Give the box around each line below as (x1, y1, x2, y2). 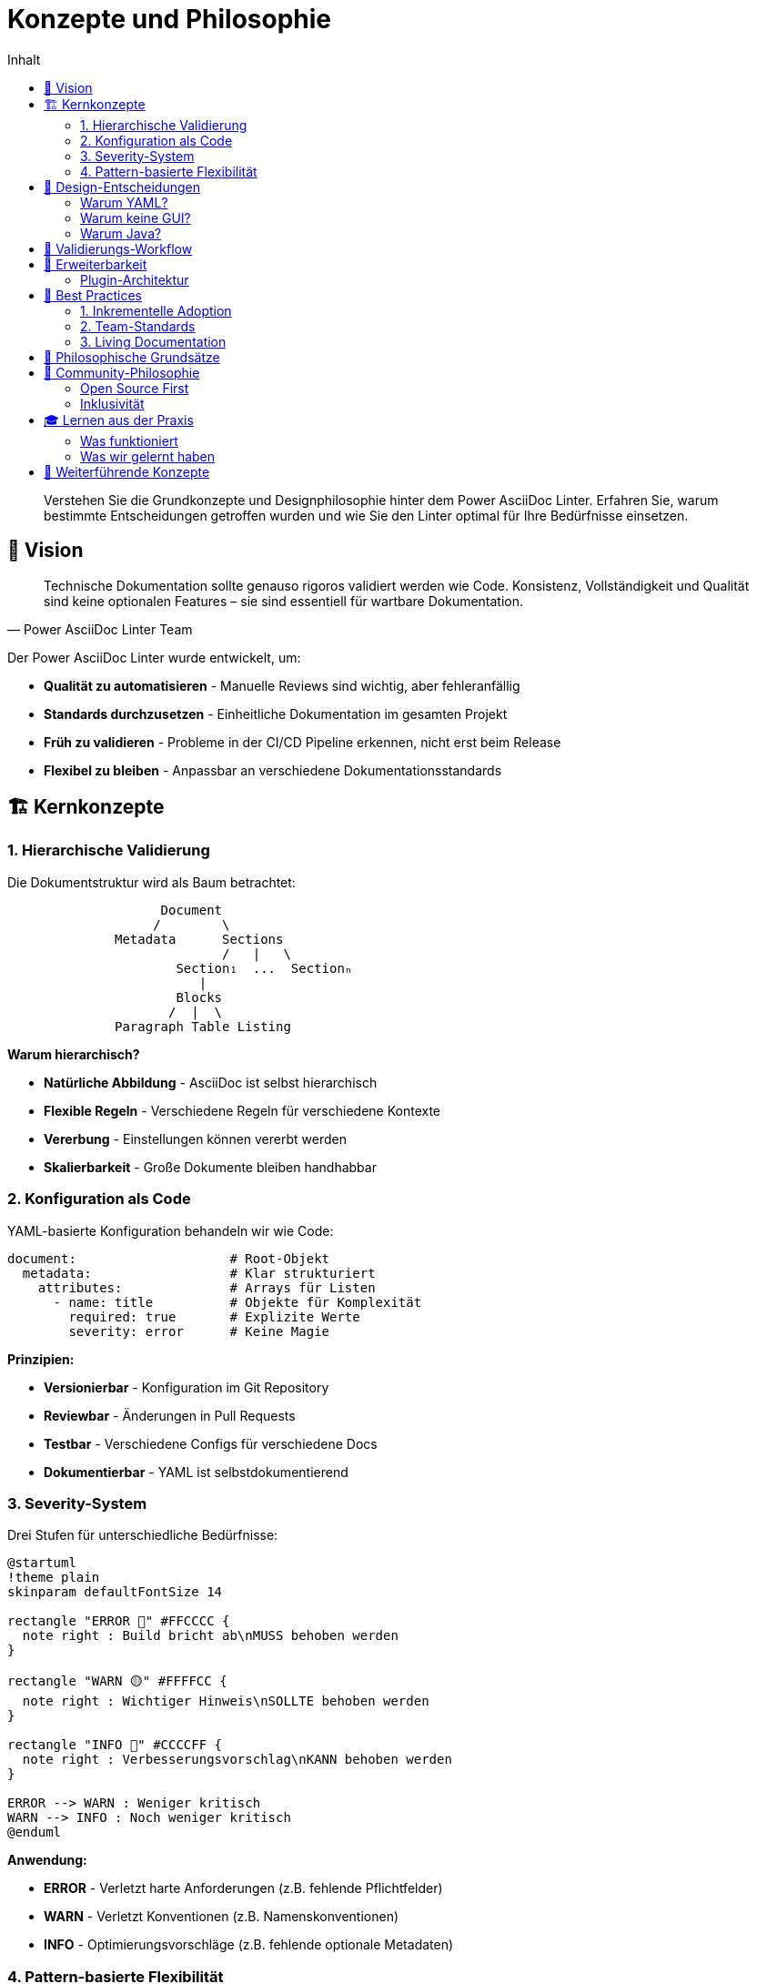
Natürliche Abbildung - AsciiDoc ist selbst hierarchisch (44, 1074, 378, 1090)
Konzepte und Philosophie (7, 4, 332, 35)
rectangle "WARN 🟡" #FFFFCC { (7, 1674, 227, 1689)
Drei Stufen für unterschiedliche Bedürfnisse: (7, 1527, 278, 1544)
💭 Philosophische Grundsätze (44, 349, 220, 365)
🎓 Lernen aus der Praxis (44, 411, 194, 428)
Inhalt (7, 51, 41, 67)
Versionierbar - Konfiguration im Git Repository (44, 1379, 329, 1395)
